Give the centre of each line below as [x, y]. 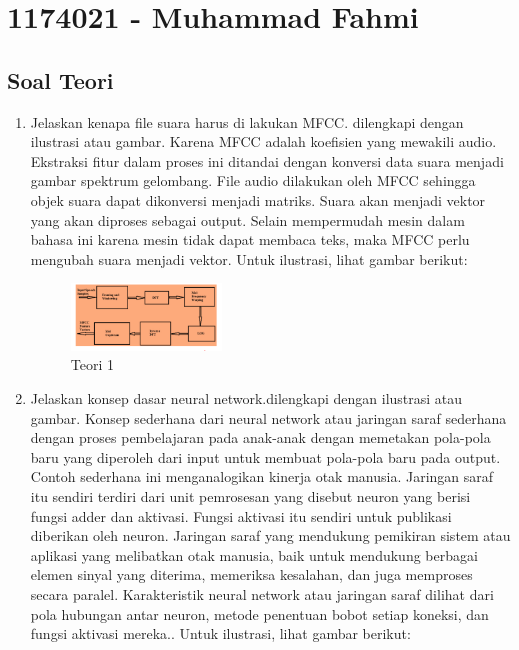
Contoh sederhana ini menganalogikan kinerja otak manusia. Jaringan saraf [262, 476]
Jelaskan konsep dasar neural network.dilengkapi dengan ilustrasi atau [246, 398]
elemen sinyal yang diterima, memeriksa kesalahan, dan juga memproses [251, 574]
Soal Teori [60, 79]
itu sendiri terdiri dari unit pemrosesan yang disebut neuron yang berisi [250, 496]
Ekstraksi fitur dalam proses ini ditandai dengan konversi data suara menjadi [267, 160]
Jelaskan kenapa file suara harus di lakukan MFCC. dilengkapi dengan [247, 121]
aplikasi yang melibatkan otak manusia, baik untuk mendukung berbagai [254, 554]
